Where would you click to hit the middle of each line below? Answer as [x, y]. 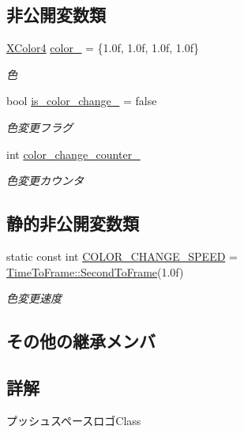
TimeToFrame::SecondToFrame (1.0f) [95, 271]
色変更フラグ [39, 127]
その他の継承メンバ [81, 341]
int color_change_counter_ [73, 154]
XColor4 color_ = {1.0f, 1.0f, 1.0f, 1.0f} [103, 48]
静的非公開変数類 [73, 223]
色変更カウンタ [45, 181]
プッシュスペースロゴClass [74, 420]
